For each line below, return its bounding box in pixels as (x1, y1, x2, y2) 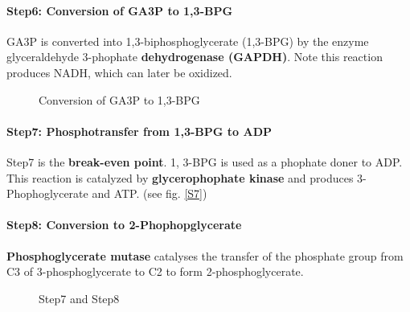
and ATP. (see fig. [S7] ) (92, 185, 207, 202)
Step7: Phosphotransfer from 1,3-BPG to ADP (6, 122, 272, 139)
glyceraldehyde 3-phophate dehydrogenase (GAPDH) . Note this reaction (6, 48, 383, 65)
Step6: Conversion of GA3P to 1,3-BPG (6, 2, 233, 18)
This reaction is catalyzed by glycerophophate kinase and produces (6, 169, 354, 186)
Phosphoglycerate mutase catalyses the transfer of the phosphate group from (6, 247, 404, 264)
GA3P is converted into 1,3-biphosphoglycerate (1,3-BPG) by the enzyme (6, 32, 369, 49)
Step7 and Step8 (39, 289, 120, 306)
